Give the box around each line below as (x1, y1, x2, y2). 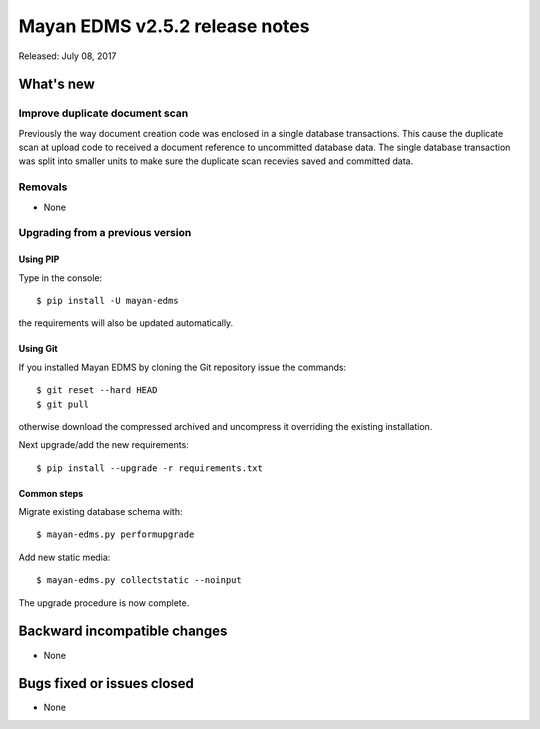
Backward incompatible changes (18, 623, 228, 640)
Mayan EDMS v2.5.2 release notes (18, 15, 310, 37)
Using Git (18, 343, 59, 355)
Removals (18, 180, 68, 194)
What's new (18, 76, 95, 93)
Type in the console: (18, 271, 103, 284)
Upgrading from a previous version (18, 226, 192, 240)
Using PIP (18, 253, 60, 265)
